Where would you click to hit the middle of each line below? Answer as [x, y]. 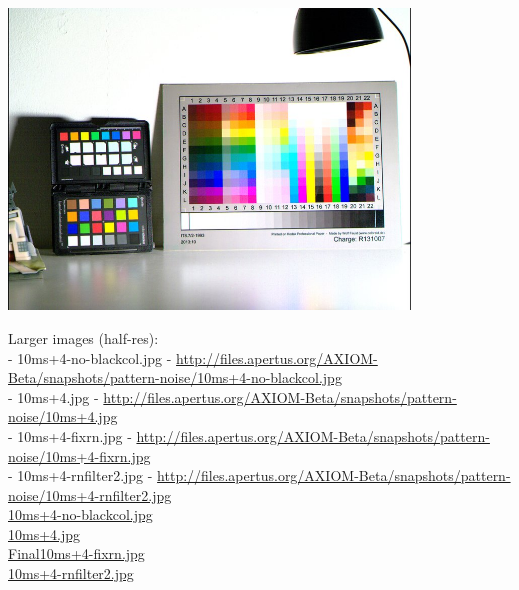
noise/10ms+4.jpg [63, 416]
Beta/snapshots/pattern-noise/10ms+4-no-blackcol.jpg [175, 377]
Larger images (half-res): [83, 337]
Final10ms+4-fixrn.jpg [76, 553]
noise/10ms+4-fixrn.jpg [79, 455]
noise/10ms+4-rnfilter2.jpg [90, 494]
